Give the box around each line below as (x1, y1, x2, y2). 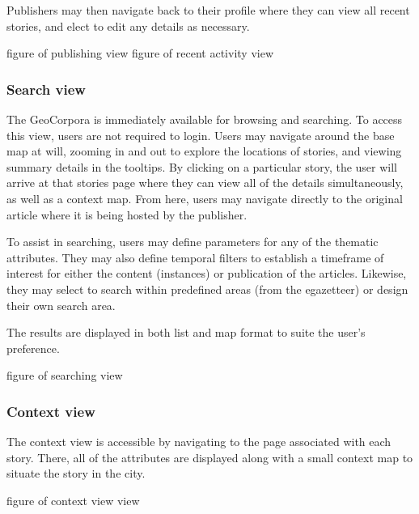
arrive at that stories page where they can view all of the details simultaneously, (6, 174, 404, 191)
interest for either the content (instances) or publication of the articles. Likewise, (6, 265, 407, 282)
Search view (6, 79, 86, 99)
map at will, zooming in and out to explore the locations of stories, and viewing (6, 142, 402, 159)
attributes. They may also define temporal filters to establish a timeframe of (6, 249, 384, 265)
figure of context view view (6, 491, 140, 508)
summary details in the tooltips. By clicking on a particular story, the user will (6, 158, 398, 175)
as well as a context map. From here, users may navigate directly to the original (6, 189, 403, 206)
